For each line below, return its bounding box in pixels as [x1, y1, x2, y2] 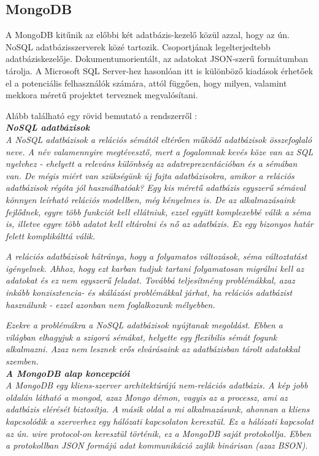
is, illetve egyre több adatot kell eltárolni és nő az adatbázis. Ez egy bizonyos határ [6, 217, 313, 230]
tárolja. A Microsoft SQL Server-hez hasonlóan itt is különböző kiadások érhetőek [6, 64, 313, 77]
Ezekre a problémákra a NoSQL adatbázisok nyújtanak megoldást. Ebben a [6, 319, 283, 331]
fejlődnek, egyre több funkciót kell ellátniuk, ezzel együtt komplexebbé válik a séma [6, 205, 311, 218]
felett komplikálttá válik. [6, 229, 96, 242]
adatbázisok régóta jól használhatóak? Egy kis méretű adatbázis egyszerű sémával [6, 181, 306, 194]
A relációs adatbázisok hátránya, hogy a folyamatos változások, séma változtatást [6, 250, 307, 263]
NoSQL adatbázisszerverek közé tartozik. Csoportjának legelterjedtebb [6, 40, 271, 53]
